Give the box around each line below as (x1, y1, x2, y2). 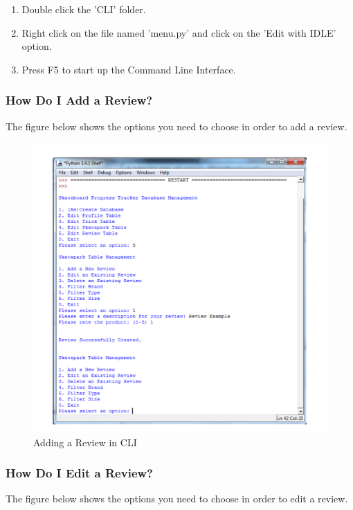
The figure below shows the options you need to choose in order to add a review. (6, 118, 347, 133)
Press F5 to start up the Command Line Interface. (21, 62, 236, 76)
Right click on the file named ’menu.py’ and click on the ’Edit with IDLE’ (21, 25, 336, 39)
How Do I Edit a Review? (6, 464, 153, 482)
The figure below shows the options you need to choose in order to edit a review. (6, 491, 348, 506)
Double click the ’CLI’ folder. (21, 2, 146, 16)
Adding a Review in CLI (33, 434, 137, 449)
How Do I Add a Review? (6, 91, 153, 109)
